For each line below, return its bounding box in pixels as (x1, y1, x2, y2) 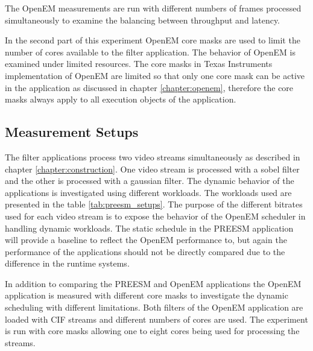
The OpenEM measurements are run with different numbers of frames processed (5, 2, 302, 14)
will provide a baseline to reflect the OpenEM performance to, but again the (5, 233, 287, 246)
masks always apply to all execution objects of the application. (5, 93, 236, 106)
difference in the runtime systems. (5, 257, 130, 270)
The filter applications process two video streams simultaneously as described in (5, 150, 300, 163)
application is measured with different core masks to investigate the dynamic (5, 289, 288, 302)
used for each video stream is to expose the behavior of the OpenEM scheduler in (5, 209, 306, 222)
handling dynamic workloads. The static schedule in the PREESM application (5, 221, 294, 234)
